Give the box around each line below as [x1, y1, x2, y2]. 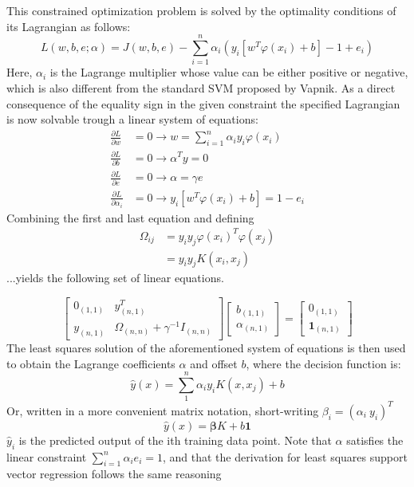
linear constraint [6, 448, 87, 465]
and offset [190, 355, 238, 371]
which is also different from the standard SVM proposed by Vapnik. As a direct [6, 79, 396, 96]
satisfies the [346, 431, 404, 448]
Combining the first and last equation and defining [6, 209, 254, 226]
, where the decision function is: [246, 355, 401, 371]
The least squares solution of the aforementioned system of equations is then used [6, 340, 406, 356]
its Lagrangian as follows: [6, 18, 131, 34]
